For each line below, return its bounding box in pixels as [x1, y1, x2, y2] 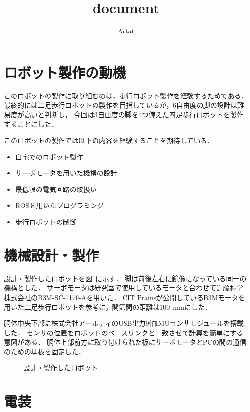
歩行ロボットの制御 [15, 217, 77, 226]
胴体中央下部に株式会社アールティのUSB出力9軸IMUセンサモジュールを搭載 [4, 318, 244, 328]
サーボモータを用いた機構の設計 [15, 168, 117, 178]
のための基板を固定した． [4, 346, 85, 356]
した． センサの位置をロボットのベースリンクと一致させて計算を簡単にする [4, 327, 244, 337]
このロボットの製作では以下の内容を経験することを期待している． [4, 135, 214, 145]
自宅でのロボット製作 [15, 151, 83, 161]
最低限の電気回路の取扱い [15, 184, 97, 194]
